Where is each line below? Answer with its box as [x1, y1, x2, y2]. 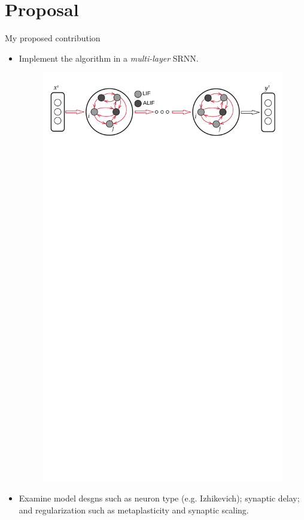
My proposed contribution [5, 32, 101, 44]
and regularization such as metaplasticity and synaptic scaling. [19, 503, 249, 516]
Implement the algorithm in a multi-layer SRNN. [19, 51, 199, 64]
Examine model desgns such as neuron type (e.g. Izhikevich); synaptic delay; [19, 491, 300, 504]
